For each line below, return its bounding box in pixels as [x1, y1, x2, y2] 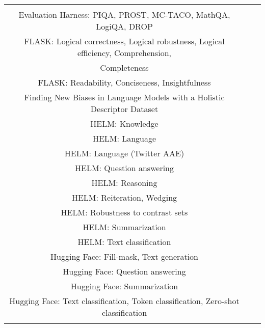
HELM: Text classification [77, 236, 171, 248]
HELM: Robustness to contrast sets [61, 206, 188, 218]
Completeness [100, 62, 149, 73]
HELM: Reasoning [91, 177, 157, 188]
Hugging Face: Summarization [70, 280, 178, 292]
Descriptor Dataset [90, 103, 158, 115]
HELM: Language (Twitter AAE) [64, 147, 184, 159]
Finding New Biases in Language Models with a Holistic [24, 91, 225, 103]
